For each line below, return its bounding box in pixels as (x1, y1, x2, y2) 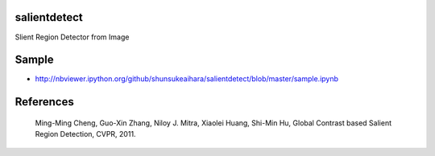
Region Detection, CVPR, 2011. (35, 129, 136, 139)
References (14, 95, 74, 109)
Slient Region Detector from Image (14, 32, 130, 42)
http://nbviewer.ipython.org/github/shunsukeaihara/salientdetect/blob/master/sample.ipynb (35, 74, 338, 84)
